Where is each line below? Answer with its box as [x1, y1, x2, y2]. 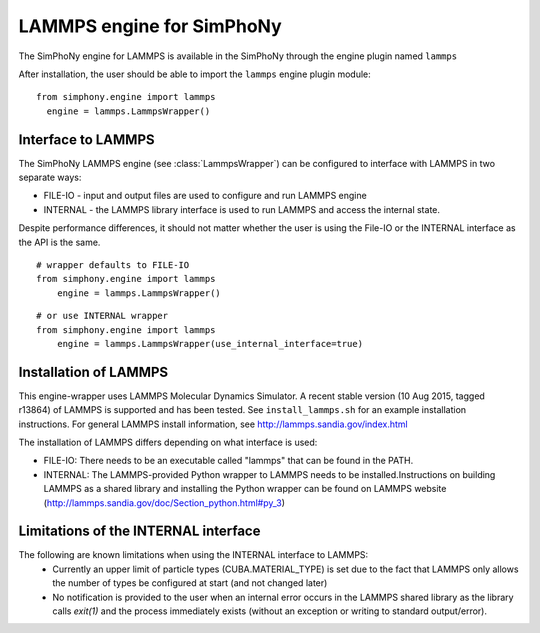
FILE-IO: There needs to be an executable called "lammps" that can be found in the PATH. [43, 455, 414, 467]
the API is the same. [18, 236, 101, 248]
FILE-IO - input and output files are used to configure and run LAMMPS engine [43, 190, 367, 202]
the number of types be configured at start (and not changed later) [52, 577, 328, 589]
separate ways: [18, 171, 82, 184]
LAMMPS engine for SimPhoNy [18, 15, 282, 37]
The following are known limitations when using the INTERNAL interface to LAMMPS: [18, 549, 369, 561]
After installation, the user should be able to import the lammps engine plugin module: [18, 68, 372, 80]
